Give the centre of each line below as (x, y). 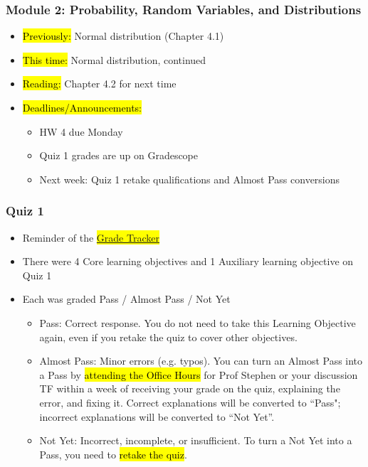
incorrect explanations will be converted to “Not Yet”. (157, 416)
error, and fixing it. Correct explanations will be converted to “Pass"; (190, 402)
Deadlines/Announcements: (82, 107)
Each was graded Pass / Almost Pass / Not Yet (126, 299)
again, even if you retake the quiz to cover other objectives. (168, 337)
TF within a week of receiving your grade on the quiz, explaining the (190, 388)
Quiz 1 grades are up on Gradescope (119, 155)
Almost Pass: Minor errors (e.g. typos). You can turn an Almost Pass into (201, 361)
